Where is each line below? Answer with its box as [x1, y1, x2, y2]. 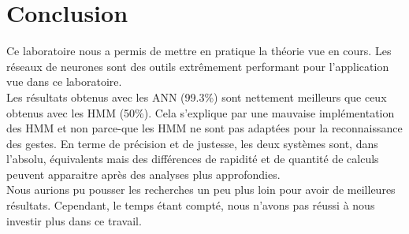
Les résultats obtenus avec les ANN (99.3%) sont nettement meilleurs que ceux [6, 88, 387, 105]
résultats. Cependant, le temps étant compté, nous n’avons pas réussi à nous [6, 197, 375, 214]
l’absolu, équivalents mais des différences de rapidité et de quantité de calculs [6, 150, 379, 167]
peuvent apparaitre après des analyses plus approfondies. [6, 165, 281, 182]
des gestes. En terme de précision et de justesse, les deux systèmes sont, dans [6, 135, 378, 151]
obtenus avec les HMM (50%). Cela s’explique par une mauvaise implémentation [6, 104, 395, 121]
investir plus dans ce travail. [6, 212, 142, 228]
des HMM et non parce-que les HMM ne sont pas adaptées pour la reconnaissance [6, 120, 403, 136]
